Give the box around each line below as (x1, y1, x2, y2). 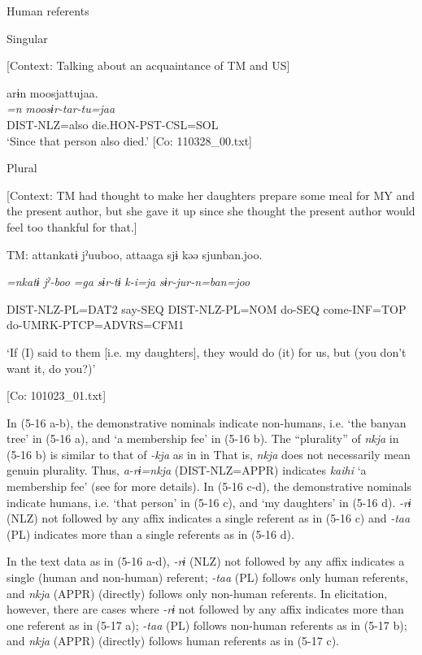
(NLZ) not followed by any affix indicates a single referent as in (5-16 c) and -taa (7, 510, 411, 527)
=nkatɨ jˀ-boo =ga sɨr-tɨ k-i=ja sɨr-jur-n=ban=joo (7, 273, 250, 290)
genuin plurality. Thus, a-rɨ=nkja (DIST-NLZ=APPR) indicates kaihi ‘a (7, 462, 367, 479)
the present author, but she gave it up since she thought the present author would (7, 202, 415, 219)
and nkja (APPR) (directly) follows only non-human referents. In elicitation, (7, 584, 388, 601)
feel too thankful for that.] (7, 218, 137, 235)
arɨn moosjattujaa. (7, 84, 98, 101)
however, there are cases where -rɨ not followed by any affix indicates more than (7, 601, 404, 618)
